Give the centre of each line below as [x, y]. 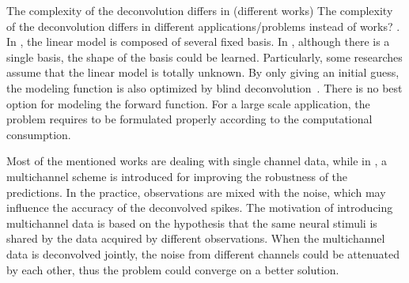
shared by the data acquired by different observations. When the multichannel [196, 238]
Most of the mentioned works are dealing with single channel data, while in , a [197, 161]
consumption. [39, 134]
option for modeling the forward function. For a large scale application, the [188, 103]
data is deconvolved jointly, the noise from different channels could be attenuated [203, 253]
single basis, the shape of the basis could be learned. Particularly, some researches [204, 57]
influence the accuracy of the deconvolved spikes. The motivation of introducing [200, 208]
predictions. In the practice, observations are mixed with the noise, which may [196, 192]
